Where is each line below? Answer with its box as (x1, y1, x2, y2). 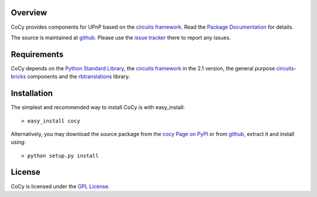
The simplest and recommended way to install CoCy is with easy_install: (11, 104, 185, 111)
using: (11, 138, 26, 146)
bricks (11, 73, 26, 80)
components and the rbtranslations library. (27, 73, 130, 80)
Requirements (11, 49, 64, 59)
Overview (11, 8, 48, 18)
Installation (11, 89, 53, 98)
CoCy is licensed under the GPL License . (11, 182, 110, 190)
